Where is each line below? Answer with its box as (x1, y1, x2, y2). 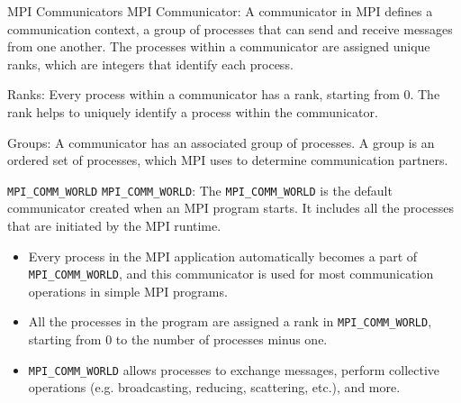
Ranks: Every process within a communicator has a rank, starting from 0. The (7, 85, 440, 104)
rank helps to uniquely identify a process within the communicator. (7, 102, 378, 121)
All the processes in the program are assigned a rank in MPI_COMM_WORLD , (28, 312, 432, 331)
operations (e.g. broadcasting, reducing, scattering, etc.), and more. (28, 378, 401, 397)
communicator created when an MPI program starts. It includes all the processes (7, 198, 454, 217)
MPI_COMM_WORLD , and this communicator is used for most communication (28, 264, 434, 283)
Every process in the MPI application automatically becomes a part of (28, 246, 418, 265)
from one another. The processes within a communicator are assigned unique (7, 37, 430, 56)
